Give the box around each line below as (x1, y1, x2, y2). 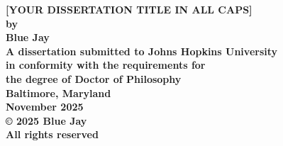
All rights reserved (6, 127, 99, 142)
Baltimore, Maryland (6, 85, 111, 100)
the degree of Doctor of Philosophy (6, 71, 182, 86)
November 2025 (6, 99, 84, 114)
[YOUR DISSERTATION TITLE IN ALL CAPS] (6, 2, 253, 16)
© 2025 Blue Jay (6, 113, 87, 128)
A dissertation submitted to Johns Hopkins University (6, 43, 278, 58)
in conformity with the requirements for (6, 57, 206, 72)
